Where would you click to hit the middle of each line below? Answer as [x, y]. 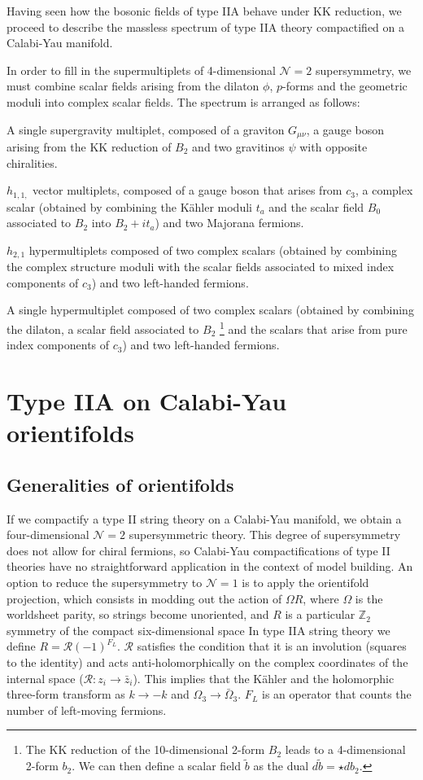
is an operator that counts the [336, 694]
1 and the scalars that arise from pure [313, 328]
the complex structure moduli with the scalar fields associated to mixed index [201, 267]
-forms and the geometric [345, 86]
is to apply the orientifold [305, 583]
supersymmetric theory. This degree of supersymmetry [265, 535]
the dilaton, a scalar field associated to [103, 329]
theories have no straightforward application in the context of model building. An [210, 566]
